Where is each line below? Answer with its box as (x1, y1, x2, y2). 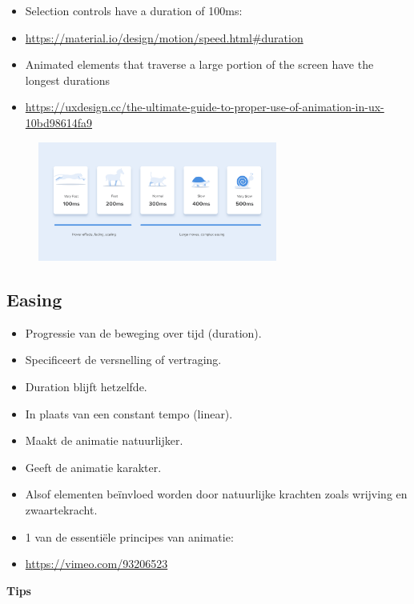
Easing (6, 286, 62, 311)
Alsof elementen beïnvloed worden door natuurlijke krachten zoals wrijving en (25, 486, 408, 502)
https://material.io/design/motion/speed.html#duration (25, 29, 303, 46)
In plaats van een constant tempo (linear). (25, 405, 233, 422)
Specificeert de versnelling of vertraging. (25, 351, 222, 368)
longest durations (25, 71, 111, 88)
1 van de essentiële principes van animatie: (25, 528, 234, 545)
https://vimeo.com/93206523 (25, 555, 168, 572)
